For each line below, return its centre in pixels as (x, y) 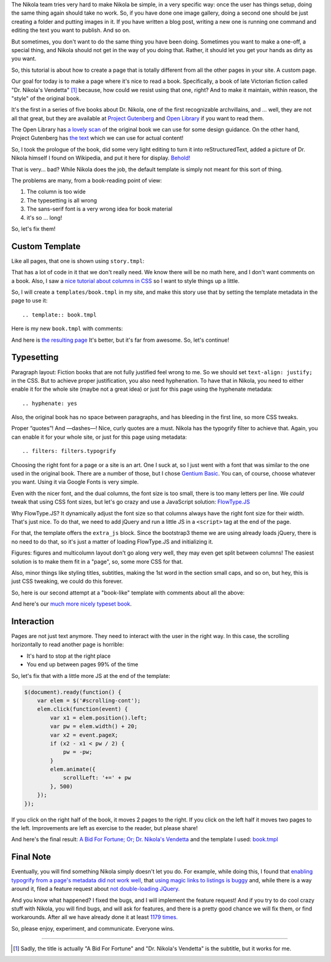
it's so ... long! (44, 217)
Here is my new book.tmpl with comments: (67, 329)
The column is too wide (56, 192)
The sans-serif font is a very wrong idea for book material (100, 209)
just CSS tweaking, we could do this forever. (67, 581)
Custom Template (46, 246)
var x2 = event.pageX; (84, 735)
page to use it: (29, 301)
